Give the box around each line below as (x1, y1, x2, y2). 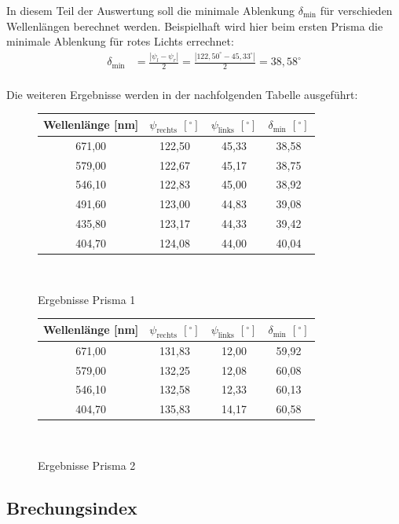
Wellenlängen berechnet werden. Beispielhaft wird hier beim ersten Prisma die (6, 17, 383, 34)
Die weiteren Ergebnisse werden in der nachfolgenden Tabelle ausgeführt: (6, 86, 358, 102)
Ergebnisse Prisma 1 (38, 291, 136, 307)
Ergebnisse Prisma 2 (38, 456, 136, 473)
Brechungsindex (6, 495, 137, 519)
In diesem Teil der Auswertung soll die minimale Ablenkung (6, 2, 295, 18)
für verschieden (320, 2, 393, 18)
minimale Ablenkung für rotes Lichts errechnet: (6, 33, 234, 49)
